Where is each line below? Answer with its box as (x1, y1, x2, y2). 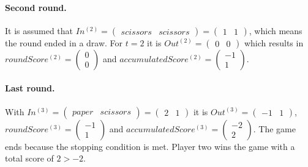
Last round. (5, 82, 55, 94)
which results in (244, 36, 304, 49)
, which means (249, 24, 302, 37)
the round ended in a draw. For (5, 36, 123, 49)
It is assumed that (5, 24, 73, 37)
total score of (5, 152, 54, 165)
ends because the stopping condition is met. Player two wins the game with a (5, 140, 295, 152)
